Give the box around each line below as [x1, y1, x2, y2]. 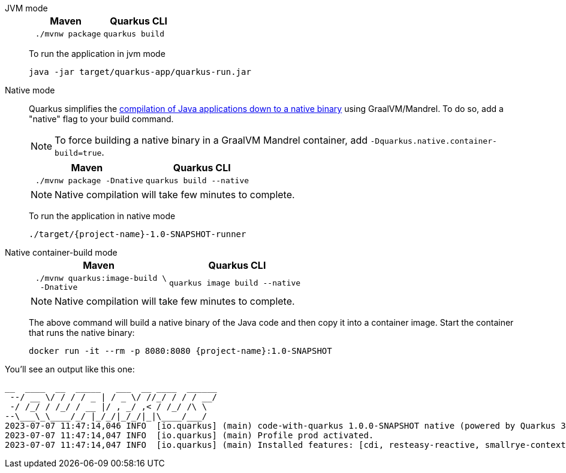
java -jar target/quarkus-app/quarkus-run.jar [29, 67, 251, 77]
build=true [55, 148, 102, 157]
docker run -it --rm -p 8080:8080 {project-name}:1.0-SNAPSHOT [29, 346, 332, 356]
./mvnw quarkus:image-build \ [35, 274, 167, 283]
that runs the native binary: [29, 328, 135, 338]
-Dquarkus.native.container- [370, 137, 497, 145]
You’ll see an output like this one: [5, 364, 135, 374]
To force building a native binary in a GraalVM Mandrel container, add [55, 134, 368, 146]
